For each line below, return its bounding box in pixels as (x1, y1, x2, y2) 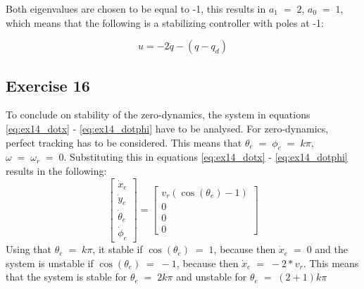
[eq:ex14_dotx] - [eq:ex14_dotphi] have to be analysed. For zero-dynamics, (6, 121, 329, 135)
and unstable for (176, 269, 247, 284)
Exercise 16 (6, 74, 90, 96)
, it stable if (92, 242, 143, 257)
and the (315, 242, 348, 257)
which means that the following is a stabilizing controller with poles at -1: (6, 15, 324, 30)
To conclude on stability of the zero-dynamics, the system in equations (6, 107, 310, 122)
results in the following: (6, 163, 107, 178)
